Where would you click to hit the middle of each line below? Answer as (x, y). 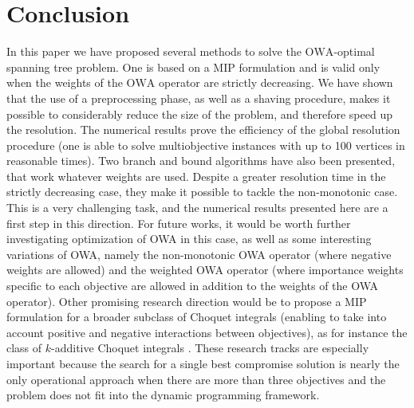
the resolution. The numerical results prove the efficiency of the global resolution (203, 129)
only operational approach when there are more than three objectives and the (196, 379)
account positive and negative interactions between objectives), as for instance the (207, 332)
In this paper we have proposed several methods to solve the (154, 51)
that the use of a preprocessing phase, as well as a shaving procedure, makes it (199, 98)
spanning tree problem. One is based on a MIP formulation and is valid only (193, 67)
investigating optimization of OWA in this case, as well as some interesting (189, 239)
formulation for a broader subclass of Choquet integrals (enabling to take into (197, 317)
